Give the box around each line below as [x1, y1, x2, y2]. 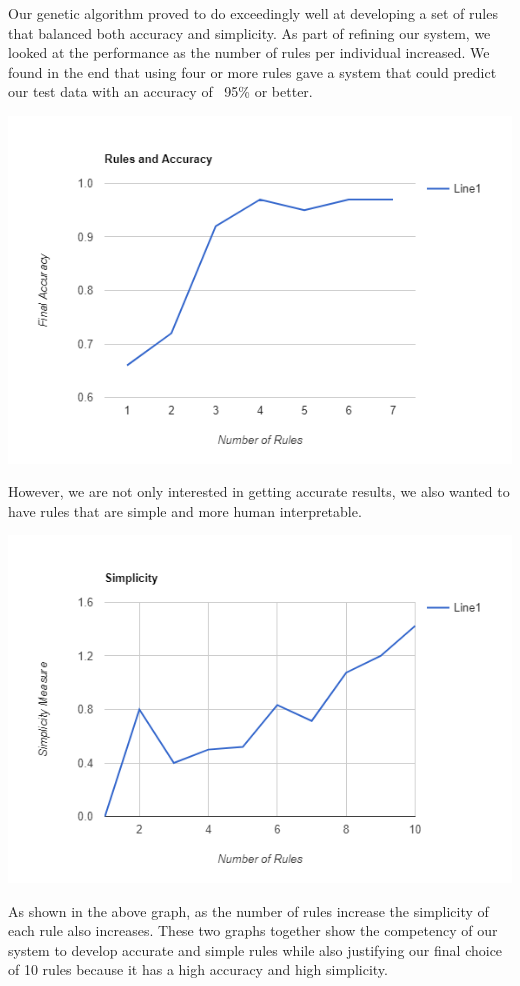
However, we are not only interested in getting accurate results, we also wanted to [8, 481, 510, 502]
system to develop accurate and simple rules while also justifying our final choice [8, 939, 503, 960]
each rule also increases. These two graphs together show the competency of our [8, 920, 498, 941]
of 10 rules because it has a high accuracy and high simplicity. [8, 959, 388, 980]
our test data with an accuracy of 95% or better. [8, 81, 313, 102]
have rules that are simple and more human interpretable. [8, 500, 362, 521]
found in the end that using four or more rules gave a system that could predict [8, 61, 497, 82]
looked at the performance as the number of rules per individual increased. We [8, 42, 490, 63]
